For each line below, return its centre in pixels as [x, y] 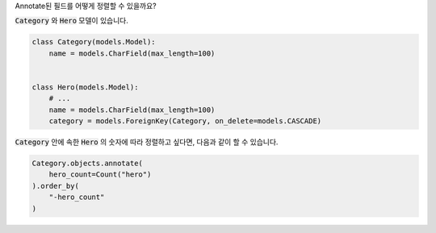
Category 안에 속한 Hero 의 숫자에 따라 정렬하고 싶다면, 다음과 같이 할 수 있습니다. [147, 142]
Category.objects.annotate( [87, 164]
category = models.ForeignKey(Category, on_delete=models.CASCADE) [185, 121]
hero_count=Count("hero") [100, 175]
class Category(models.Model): [94, 42]
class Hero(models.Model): [85, 87]
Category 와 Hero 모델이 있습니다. [71, 21]
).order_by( [56, 186]
